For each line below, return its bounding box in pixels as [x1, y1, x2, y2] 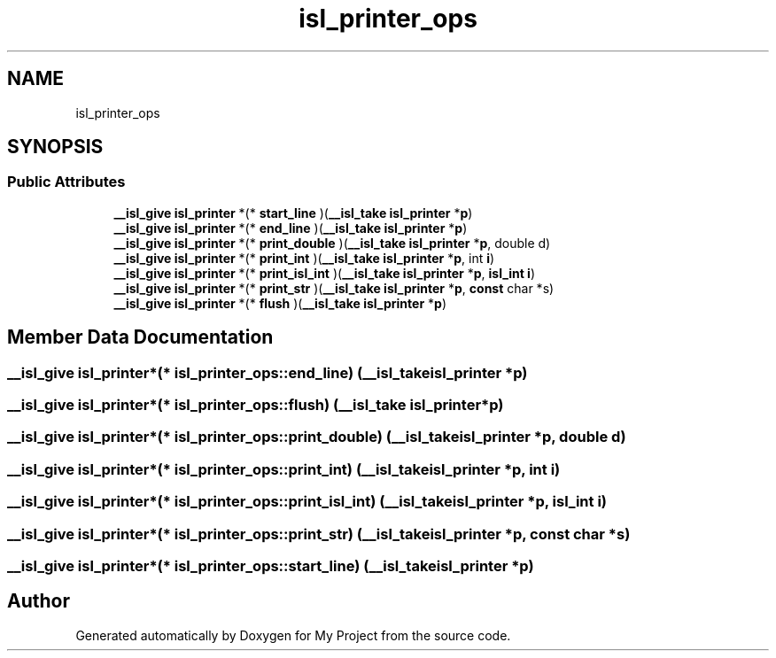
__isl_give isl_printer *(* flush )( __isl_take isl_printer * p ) [113, 295, 447, 311]
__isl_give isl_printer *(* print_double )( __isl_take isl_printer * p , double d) [113, 235, 551, 251]
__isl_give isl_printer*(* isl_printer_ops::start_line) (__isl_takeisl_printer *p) [7, 556, 534, 575]
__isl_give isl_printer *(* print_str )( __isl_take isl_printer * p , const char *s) [113, 280, 555, 296]
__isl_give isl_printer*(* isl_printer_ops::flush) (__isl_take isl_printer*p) [7, 396, 504, 414]
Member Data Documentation [7, 326, 274, 349]
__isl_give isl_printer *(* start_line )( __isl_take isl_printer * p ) [113, 205, 473, 221]
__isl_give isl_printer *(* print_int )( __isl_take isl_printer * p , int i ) [113, 250, 495, 266]
